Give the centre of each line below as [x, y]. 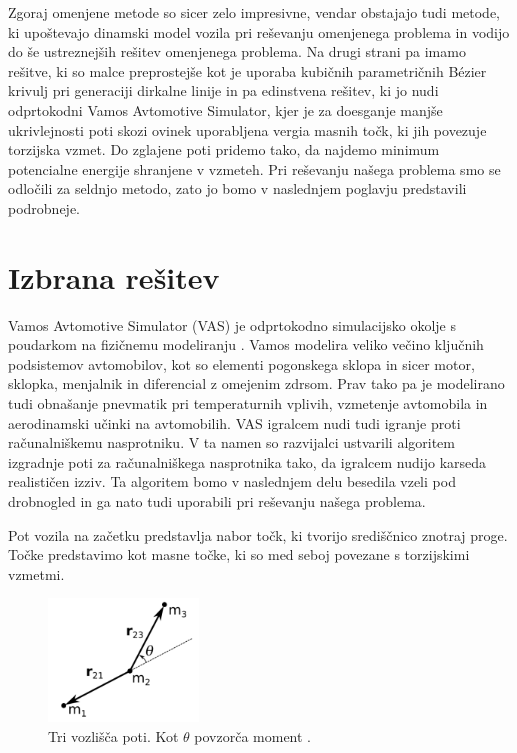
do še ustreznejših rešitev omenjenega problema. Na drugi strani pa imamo [237, 51]
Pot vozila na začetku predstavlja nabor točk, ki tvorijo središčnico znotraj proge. [258, 534]
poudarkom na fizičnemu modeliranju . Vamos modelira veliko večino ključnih [246, 344]
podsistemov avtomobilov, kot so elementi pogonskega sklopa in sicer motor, [241, 363]
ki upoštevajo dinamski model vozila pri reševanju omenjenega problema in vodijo [259, 31]
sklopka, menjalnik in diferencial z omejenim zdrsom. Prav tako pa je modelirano [256, 383]
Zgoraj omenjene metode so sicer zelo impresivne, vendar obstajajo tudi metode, [254, 12]
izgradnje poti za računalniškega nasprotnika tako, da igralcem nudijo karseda [247, 461]
